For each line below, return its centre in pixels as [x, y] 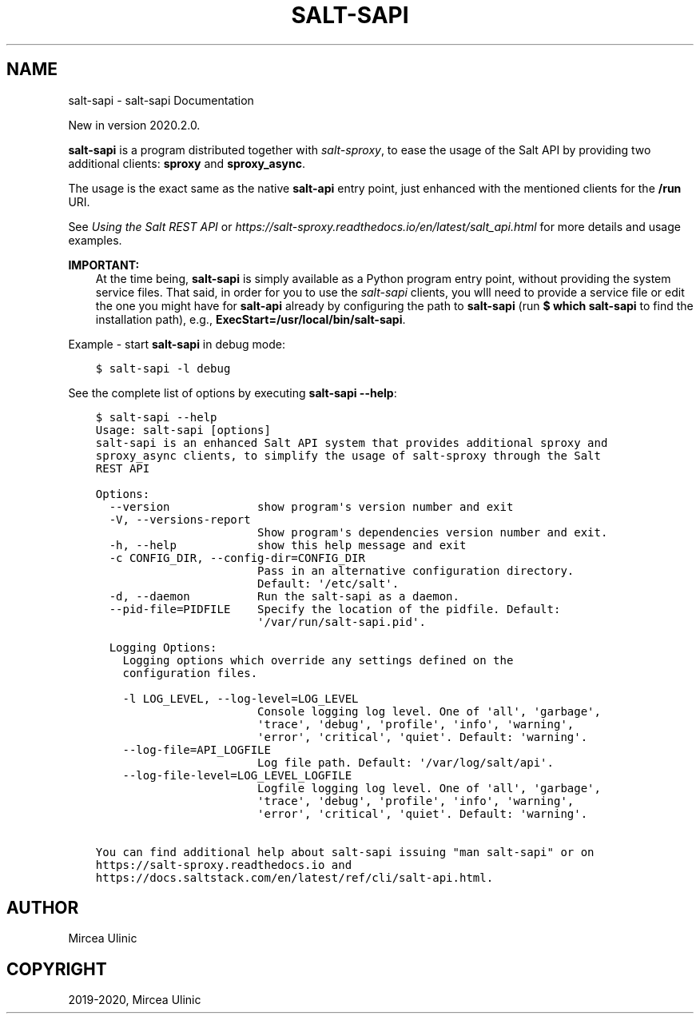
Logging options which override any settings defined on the [318, 660]
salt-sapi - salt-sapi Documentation [161, 100]
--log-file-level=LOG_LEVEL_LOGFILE [237, 775]
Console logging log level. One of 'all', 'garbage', [429, 711]
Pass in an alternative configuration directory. [416, 570]
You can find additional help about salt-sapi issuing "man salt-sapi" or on [345, 852]
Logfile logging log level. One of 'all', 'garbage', [429, 788]
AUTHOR [43, 908]
